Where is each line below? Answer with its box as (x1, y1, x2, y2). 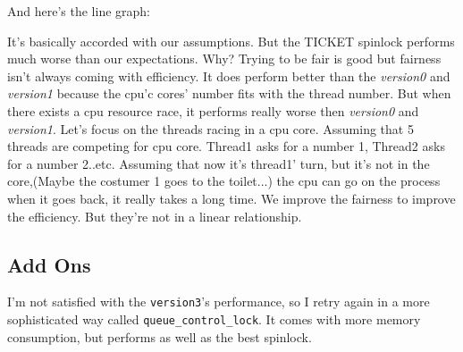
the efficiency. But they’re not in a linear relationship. (7, 206, 302, 225)
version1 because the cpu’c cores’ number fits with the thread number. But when (7, 84, 451, 103)
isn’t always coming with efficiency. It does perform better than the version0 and (7, 66, 450, 85)
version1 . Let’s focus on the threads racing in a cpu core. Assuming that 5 (7, 119, 414, 138)
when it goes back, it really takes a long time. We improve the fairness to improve (7, 189, 456, 207)
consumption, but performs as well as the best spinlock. (7, 327, 312, 346)
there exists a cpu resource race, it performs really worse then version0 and (7, 101, 419, 120)
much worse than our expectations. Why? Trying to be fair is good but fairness (7, 49, 442, 68)
